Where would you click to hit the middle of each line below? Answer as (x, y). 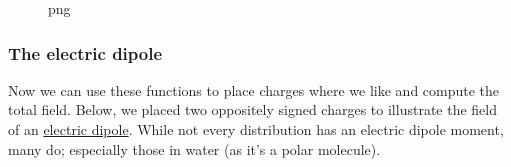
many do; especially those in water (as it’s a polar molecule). (194, 148)
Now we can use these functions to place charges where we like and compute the (254, 89)
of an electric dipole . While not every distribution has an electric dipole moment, (256, 129)
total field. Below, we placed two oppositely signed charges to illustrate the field (252, 109)
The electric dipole (85, 52)
